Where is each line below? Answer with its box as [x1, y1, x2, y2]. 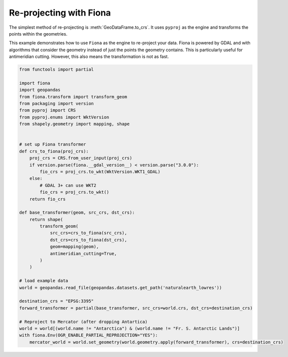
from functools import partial [19, 67, 94, 73]
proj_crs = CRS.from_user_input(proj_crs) [29, 155, 132, 161]
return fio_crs [29, 196, 66, 202]
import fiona [19, 80, 51, 86]
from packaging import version [19, 101, 94, 107]
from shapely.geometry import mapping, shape [19, 121, 130, 127]
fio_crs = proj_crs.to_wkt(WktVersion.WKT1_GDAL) [39, 169, 161, 174]
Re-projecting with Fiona [9, 7, 111, 18]
